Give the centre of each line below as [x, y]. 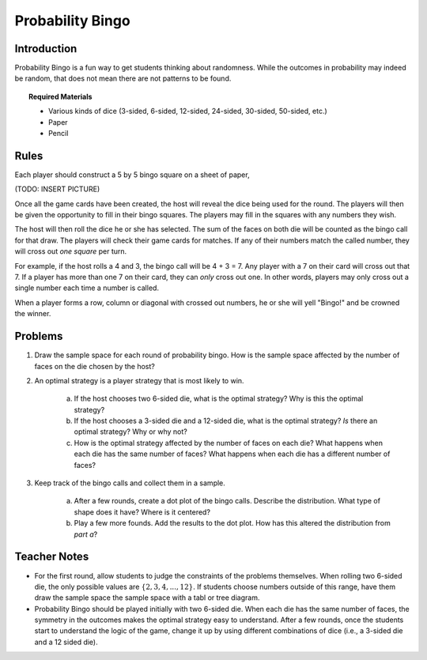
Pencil [59, 134]
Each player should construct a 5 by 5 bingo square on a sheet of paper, [132, 175]
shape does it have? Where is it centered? [142, 512]
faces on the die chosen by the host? [95, 366]
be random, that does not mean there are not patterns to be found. [123, 78]
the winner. [33, 314]
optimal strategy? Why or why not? [130, 432]
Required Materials [60, 96]
